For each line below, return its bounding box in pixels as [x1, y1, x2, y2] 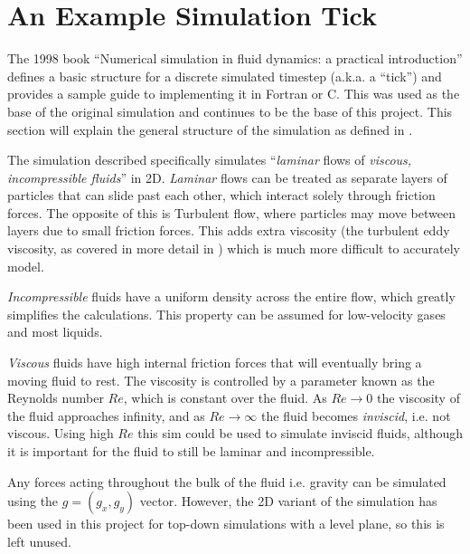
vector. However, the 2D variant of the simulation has [139, 492, 437, 511]
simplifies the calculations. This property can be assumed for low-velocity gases [7, 304, 446, 323]
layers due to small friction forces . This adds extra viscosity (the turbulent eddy [7, 221, 450, 240]
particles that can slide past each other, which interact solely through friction [7, 186, 436, 205]
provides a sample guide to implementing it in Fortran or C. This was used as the [7, 84, 460, 103]
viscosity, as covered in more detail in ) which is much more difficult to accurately [7, 239, 460, 258]
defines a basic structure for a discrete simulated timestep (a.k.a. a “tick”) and [7, 66, 442, 85]
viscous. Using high [7, 424, 114, 443]
